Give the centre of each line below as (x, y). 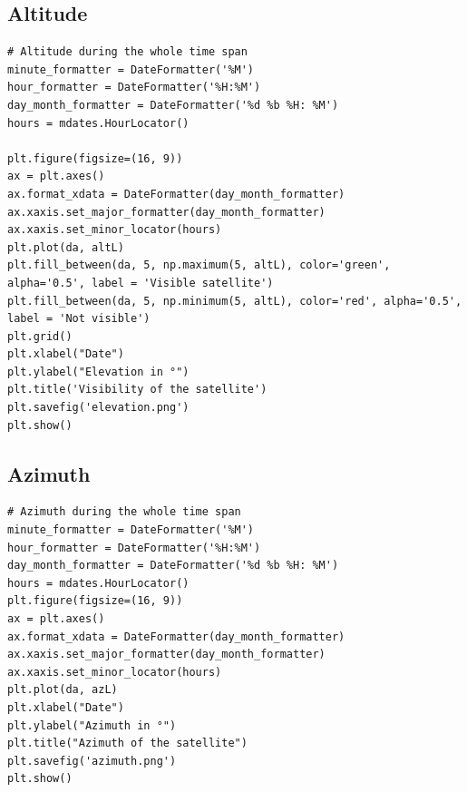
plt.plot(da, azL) (63, 690)
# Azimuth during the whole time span (124, 512)
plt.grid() (40, 336)
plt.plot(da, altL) (66, 247)
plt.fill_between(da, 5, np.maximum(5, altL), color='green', (199, 265)
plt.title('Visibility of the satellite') (137, 390)
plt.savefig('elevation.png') (98, 408)
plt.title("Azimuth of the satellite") (127, 743)
